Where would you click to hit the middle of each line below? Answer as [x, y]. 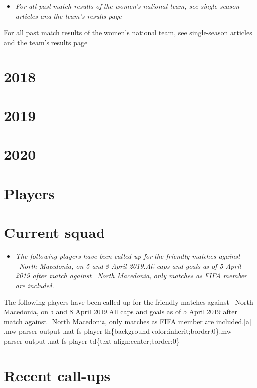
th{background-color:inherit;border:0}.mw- [169, 331]
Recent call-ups [57, 375]
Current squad [54, 232]
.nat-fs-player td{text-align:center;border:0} [114, 341]
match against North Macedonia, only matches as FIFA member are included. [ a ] [128, 321]
